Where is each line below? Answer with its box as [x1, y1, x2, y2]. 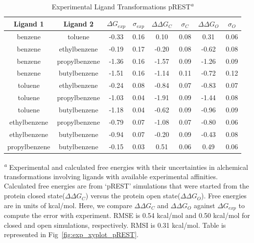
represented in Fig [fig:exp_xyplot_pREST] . [4, 229, 139, 240]
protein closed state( [4, 190, 65, 201]
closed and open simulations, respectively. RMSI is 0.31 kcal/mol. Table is [4, 219, 226, 230]
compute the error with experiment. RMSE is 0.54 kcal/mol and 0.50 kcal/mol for [4, 210, 250, 220]
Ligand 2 [63, 18, 94, 28]
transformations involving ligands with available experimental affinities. [4, 171, 218, 181]
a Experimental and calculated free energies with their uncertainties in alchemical [4, 160, 248, 172]
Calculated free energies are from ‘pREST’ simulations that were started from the [4, 181, 249, 191]
